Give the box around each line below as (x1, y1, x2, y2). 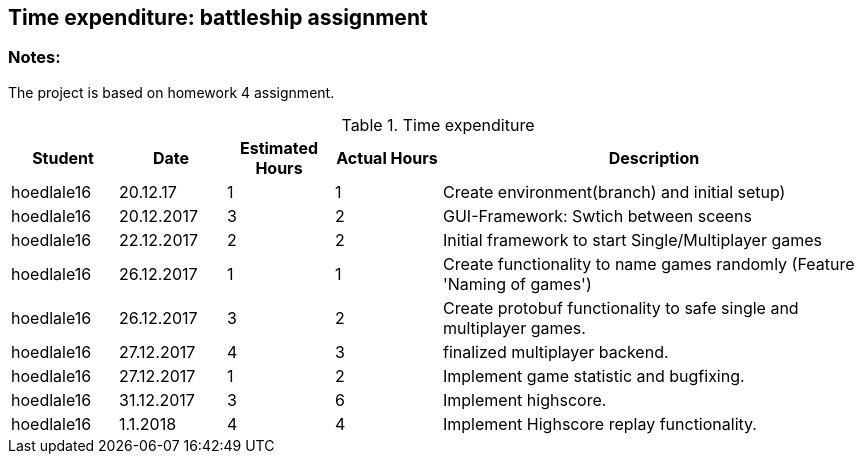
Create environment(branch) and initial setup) (443, 181, 786, 202)
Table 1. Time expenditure (341, 114, 535, 135)
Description (608, 147, 700, 168)
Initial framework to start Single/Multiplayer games (443, 229, 822, 250)
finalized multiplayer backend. (443, 341, 669, 362)
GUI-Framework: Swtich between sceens (443, 205, 752, 226)
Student (32, 147, 94, 168)
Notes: (8, 47, 61, 68)
